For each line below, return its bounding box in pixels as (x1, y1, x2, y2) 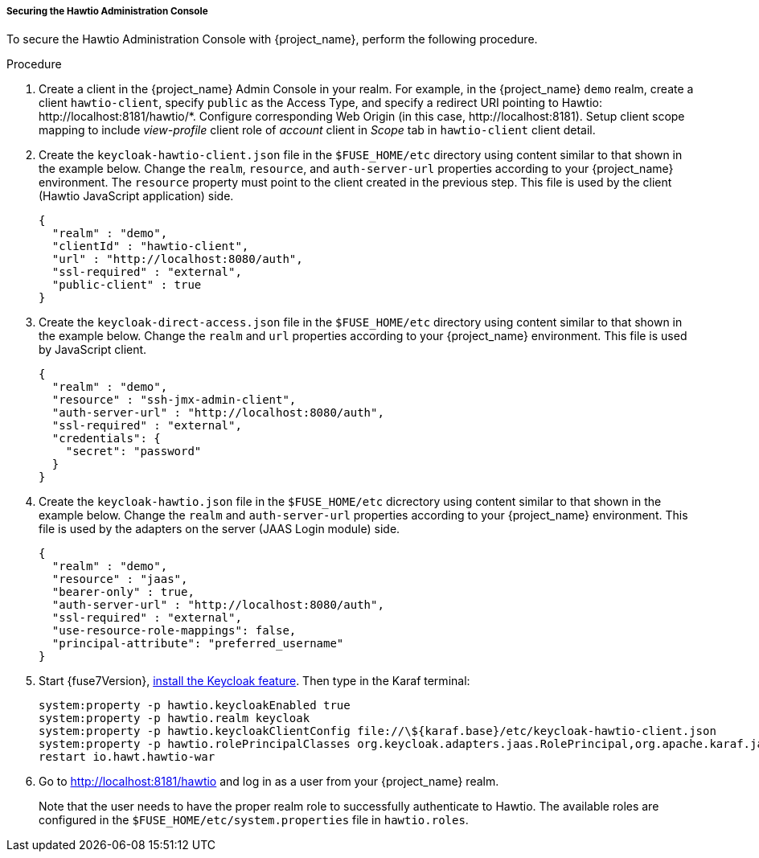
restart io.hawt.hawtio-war (39, 750, 215, 764)
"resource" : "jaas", (51, 573, 188, 586)
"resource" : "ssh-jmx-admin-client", (51, 393, 297, 407)
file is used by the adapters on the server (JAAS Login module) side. (39, 522, 400, 536)
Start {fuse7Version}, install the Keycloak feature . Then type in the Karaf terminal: (39, 674, 470, 688)
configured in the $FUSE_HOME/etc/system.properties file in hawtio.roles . (39, 813, 469, 827)
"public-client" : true (51, 278, 202, 292)
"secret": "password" (65, 445, 202, 458)
